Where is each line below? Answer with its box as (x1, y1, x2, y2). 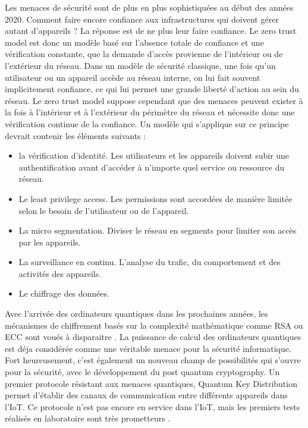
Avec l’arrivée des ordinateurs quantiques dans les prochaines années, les (5, 307, 268, 320)
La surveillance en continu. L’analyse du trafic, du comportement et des (18, 256, 281, 268)
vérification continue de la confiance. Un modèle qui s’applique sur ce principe (5, 117, 289, 130)
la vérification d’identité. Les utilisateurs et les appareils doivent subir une (18, 149, 290, 162)
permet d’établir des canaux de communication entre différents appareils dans (5, 389, 288, 401)
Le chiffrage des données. (18, 287, 109, 300)
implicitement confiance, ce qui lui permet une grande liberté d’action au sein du (5, 83, 299, 95)
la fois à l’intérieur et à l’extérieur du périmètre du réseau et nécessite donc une (5, 106, 295, 118)
